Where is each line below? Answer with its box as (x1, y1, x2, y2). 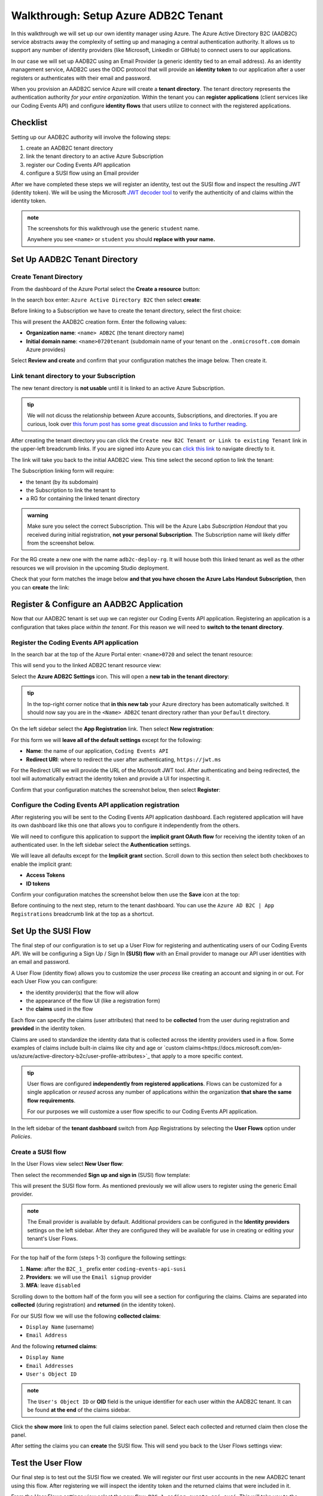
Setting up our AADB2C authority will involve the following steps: (11, 133, 171, 141)
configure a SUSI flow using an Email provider (26, 169, 139, 177)
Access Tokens (26, 871, 65, 879)
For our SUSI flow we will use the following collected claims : (11, 1312, 161, 1319)
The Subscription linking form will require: (11, 467, 114, 475)
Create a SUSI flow (11, 1148, 67, 1156)
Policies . (11, 1133, 32, 1140)
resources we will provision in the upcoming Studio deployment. (11, 564, 169, 571)
